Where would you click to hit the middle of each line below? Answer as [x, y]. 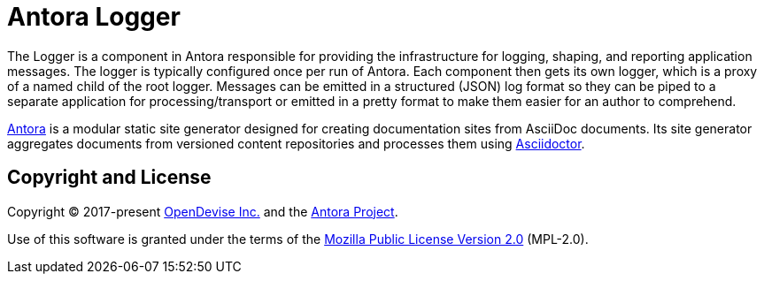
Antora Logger [94, 17]
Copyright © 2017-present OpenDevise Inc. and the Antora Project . [203, 211]
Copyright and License [109, 178]
